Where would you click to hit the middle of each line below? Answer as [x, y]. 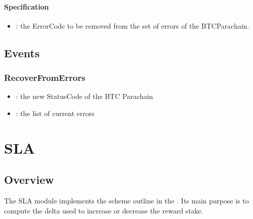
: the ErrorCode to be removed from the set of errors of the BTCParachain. [133, 25]
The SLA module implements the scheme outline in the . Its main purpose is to [126, 201]
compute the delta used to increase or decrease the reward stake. [104, 210]
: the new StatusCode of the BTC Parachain [85, 96]
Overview [29, 180]
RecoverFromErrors [45, 78]
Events [22, 52]
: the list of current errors [55, 113]
